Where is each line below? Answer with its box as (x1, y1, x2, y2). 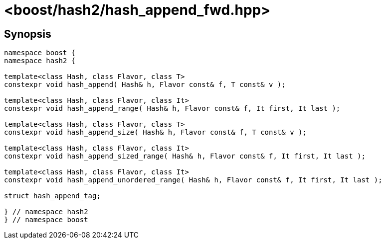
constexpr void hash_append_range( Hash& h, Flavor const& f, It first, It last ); (4, 104, 341, 113)
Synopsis (4, 27, 51, 40)
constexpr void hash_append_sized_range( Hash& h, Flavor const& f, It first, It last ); (4, 152, 366, 161)
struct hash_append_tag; (4, 192, 101, 200)
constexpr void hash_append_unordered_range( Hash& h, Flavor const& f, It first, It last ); (4, 176, 383, 184)
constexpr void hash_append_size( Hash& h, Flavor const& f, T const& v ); (4, 128, 307, 137)
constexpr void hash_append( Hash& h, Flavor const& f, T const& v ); (4, 81, 286, 89)
